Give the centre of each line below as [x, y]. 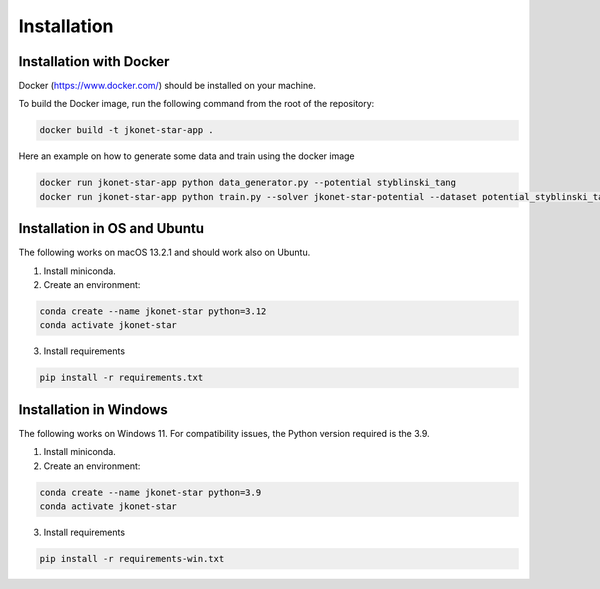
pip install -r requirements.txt [121, 378]
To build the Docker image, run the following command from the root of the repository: [196, 104]
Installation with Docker [94, 61]
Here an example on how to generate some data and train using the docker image [186, 156]
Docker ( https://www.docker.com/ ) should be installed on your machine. [167, 86]
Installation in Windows [93, 409]
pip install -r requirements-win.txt [132, 559]
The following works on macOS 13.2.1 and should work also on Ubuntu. [164, 252]
